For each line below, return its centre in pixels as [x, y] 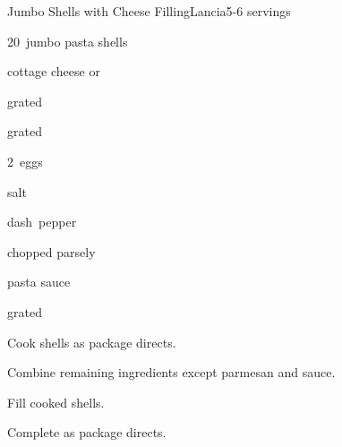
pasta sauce [39, 282]
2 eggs [25, 161]
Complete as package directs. [87, 432]
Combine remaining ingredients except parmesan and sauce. [171, 372]
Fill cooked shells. [56, 402]
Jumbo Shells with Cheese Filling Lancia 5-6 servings [149, 11]
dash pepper [42, 222]
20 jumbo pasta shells [68, 41]
